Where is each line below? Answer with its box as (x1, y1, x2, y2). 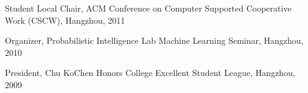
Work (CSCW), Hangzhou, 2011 (5, 13, 125, 26)
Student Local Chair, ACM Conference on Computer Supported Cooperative (5, 2, 292, 14)
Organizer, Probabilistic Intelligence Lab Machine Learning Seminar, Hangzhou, (5, 34, 304, 47)
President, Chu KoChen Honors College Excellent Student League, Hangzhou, (5, 66, 295, 79)
